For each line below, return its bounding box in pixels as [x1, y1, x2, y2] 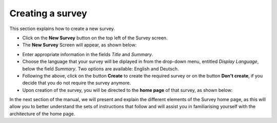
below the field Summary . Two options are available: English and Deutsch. [22, 65, 179, 71]
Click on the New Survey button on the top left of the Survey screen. [22, 35, 168, 41]
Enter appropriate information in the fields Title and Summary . [22, 51, 153, 57]
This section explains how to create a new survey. [9, 26, 115, 32]
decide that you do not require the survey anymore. [22, 80, 131, 86]
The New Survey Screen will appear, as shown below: [22, 42, 137, 48]
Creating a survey [9, 8, 87, 19]
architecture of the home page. [9, 110, 75, 117]
